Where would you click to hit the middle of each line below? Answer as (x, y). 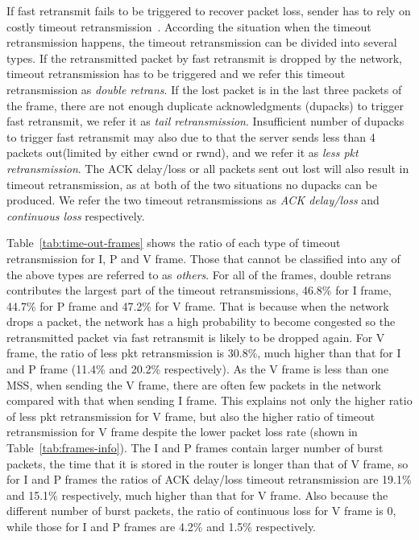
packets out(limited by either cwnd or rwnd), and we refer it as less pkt (183, 153)
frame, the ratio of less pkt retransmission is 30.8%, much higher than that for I (204, 353)
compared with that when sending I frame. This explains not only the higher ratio (209, 400)
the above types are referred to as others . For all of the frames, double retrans (199, 274)
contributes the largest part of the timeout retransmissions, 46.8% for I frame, (199, 290)
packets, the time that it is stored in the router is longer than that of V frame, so (207, 463)
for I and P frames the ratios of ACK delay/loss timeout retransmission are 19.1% (209, 479)
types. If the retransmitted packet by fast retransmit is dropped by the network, (205, 58)
